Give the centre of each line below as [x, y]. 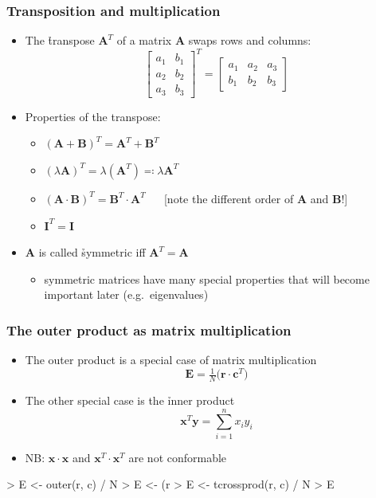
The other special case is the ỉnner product [130, 400]
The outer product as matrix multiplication [149, 329]
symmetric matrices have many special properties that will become [207, 278]
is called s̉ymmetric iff [92, 252]
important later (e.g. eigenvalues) [126, 294]
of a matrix [144, 40]
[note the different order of [229, 198]
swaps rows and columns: [250, 40]
